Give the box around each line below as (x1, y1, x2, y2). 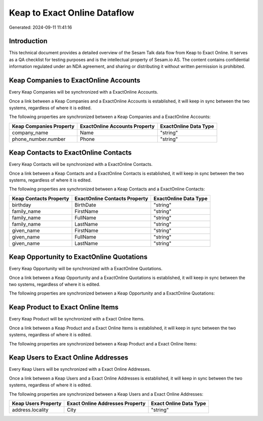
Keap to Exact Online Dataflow (9, 7, 134, 18)
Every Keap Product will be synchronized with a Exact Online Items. (9, 316, 145, 322)
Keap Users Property (12, 400, 62, 407)
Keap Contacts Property (12, 195, 69, 202)
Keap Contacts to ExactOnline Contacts (9, 149, 132, 157)
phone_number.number (12, 136, 66, 142)
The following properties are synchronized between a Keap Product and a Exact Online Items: (9, 341, 197, 346)
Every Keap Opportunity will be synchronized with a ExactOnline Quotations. (9, 266, 163, 272)
